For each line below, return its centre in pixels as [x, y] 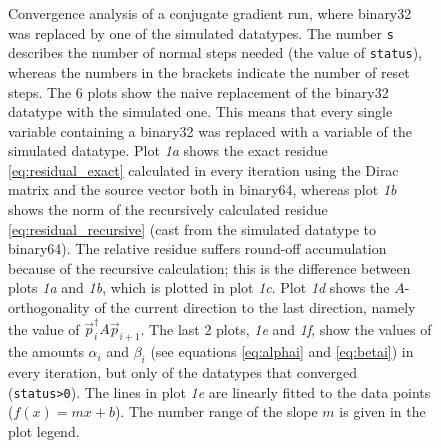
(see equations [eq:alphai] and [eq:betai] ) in [282, 351]
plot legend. [44, 430]
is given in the [382, 411]
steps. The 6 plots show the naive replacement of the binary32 [198, 91]
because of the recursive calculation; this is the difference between [209, 267]
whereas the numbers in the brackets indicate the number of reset [209, 71]
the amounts [46, 351]
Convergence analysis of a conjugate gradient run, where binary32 [210, 13]
